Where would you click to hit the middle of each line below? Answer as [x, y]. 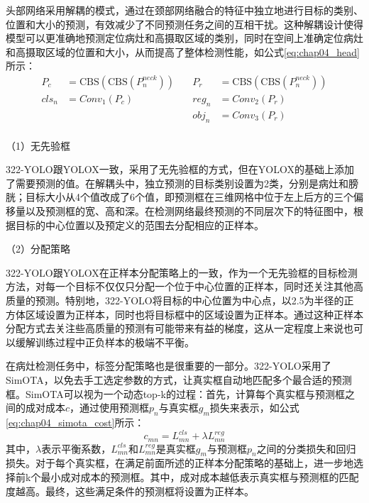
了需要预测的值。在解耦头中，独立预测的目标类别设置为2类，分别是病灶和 [177, 183]
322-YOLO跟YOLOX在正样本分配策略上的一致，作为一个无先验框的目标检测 [182, 272]
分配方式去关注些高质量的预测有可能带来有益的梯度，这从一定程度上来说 [175, 328]
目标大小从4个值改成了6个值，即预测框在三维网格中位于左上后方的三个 [189, 197]
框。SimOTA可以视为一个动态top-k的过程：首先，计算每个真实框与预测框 [175, 393]
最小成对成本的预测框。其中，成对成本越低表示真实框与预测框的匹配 [200, 476]
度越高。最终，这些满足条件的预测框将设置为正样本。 [130, 491]
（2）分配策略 [38, 249]
